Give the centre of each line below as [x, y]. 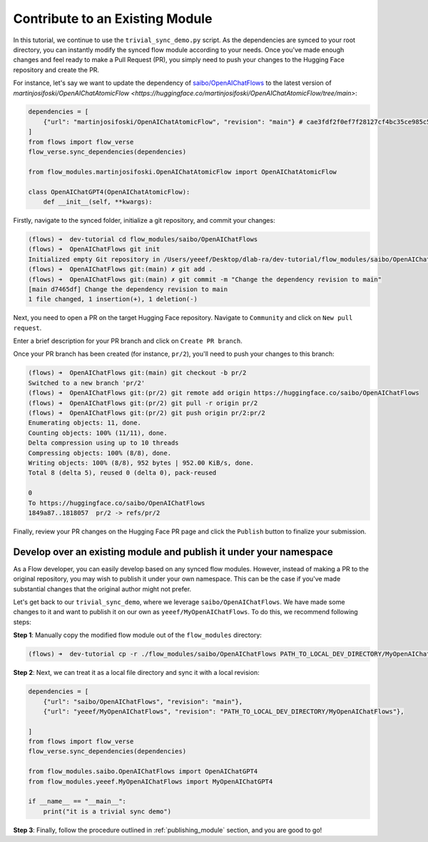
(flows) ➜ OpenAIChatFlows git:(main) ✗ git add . [121, 269]
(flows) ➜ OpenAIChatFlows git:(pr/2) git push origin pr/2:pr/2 [147, 413]
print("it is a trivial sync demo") [107, 811]
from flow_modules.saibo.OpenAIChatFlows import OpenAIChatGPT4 [143, 772]
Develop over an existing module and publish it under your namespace [173, 552]
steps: [22, 622]
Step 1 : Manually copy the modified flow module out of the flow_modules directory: [137, 635]
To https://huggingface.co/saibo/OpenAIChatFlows [117, 503]
